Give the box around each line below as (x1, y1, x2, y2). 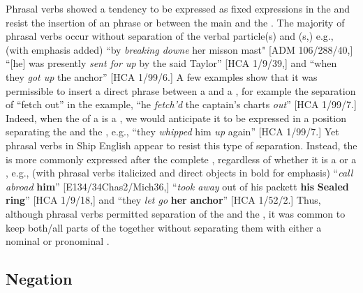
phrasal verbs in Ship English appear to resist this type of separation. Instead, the (6, 137, 357, 152)
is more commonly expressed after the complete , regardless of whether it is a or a (6, 151, 357, 166)
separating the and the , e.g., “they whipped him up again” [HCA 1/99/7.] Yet (6, 124, 339, 139)
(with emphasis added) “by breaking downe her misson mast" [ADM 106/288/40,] (6, 42, 353, 57)
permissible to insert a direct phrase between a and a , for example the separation (6, 83, 356, 98)
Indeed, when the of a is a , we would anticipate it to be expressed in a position (6, 110, 346, 125)
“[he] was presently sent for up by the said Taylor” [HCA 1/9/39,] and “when (6, 56, 337, 70)
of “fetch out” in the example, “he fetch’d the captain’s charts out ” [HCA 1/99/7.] (6, 97, 357, 112)
